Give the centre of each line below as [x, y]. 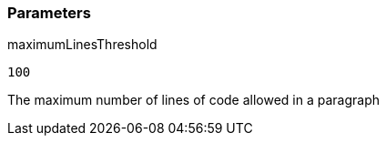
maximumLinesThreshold [82, 45]
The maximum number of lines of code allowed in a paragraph [194, 100]
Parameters [49, 13]
